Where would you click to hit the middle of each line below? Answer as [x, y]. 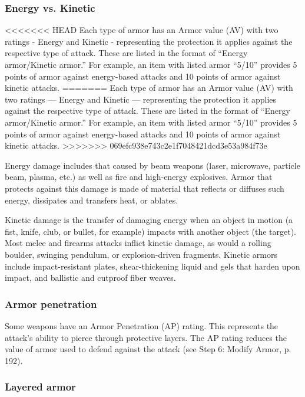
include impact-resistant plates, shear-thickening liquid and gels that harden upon [152, 266]
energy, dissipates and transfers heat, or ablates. [92, 200]
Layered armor [40, 387]
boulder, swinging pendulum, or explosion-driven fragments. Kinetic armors [141, 254]
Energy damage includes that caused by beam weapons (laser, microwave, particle [152, 165]
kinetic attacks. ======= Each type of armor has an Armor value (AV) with [149, 88]
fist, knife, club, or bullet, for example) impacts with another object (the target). [151, 231]
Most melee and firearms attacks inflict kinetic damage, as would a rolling [138, 243]
